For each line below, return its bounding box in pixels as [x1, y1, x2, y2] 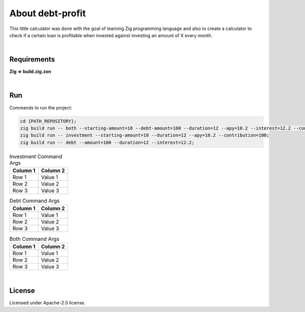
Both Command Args [9, 235, 59, 242]
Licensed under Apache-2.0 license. [9, 299, 86, 305]
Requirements [9, 55, 55, 64]
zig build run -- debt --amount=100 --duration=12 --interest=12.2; [20, 139, 195, 145]
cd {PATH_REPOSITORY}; [20, 118, 77, 124]
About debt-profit [9, 8, 86, 19]
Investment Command [9, 153, 63, 160]
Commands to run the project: [9, 104, 72, 110]
